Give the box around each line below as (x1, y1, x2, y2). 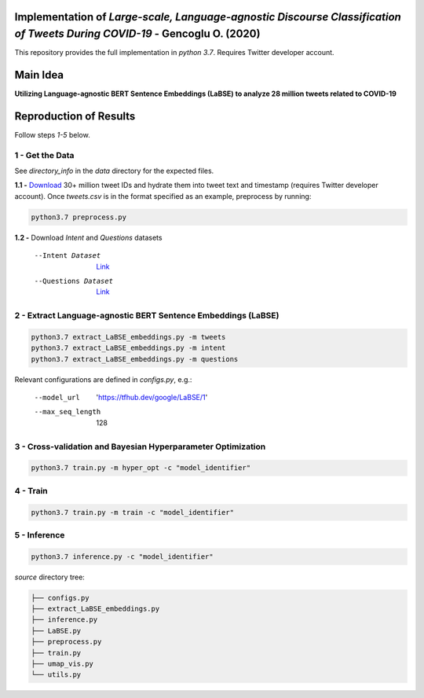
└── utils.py (31, 670, 82, 679)
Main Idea (14, 68, 64, 82)
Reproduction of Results (14, 109, 136, 123)
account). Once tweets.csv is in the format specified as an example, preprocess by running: (14, 191, 312, 200)
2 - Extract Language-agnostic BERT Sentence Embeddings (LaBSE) (14, 310, 280, 321)
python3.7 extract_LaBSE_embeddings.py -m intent (31, 343, 226, 353)
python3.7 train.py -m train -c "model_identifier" (31, 508, 235, 516)
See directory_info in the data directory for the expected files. (14, 166, 214, 176)
